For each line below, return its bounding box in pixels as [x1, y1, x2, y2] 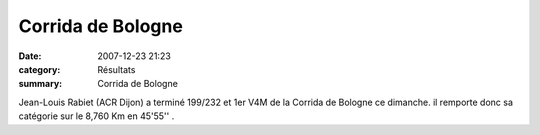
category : [18, 63, 61, 75]
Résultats [97, 63, 136, 75]
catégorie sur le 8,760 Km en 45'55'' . [18, 110, 175, 122]
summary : [18, 78, 63, 90]
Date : [18, 50, 42, 62]
